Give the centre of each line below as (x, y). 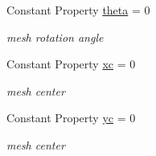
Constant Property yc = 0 (71, 118)
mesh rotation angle (55, 37)
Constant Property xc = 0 (71, 64)
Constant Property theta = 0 (78, 10)
